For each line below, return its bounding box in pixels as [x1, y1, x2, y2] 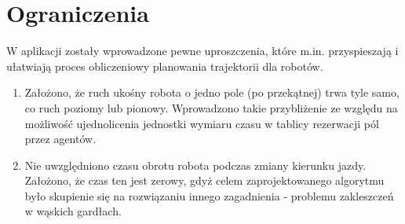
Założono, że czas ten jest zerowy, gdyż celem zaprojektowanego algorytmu [24, 172, 385, 189]
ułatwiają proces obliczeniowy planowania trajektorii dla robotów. [6, 57, 323, 74]
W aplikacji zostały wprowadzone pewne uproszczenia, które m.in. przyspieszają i [6, 42, 399, 59]
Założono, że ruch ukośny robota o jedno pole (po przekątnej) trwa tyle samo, [24, 84, 400, 101]
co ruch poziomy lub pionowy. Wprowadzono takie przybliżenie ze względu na [24, 99, 398, 116]
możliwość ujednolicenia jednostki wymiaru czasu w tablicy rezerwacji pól [24, 115, 379, 131]
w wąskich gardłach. [24, 203, 122, 219]
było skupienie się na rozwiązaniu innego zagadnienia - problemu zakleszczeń [24, 187, 394, 204]
